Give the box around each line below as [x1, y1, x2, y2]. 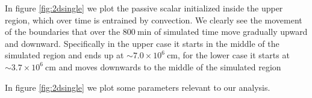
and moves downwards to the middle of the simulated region [58, 60, 281, 73]
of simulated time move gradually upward [154, 25, 308, 38]
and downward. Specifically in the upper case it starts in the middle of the [5, 37, 279, 49]
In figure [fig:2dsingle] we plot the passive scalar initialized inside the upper [5, 2, 283, 14]
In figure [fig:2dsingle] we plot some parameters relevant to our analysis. [5, 81, 270, 93]
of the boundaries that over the [5, 25, 120, 38]
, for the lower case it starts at [178, 49, 290, 61]
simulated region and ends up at [5, 49, 124, 61]
